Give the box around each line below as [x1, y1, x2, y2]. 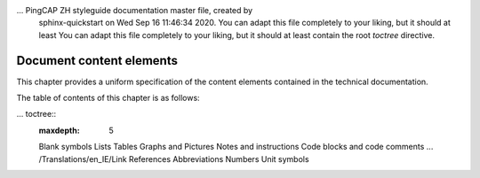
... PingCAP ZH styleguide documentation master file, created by [16, 5, 253, 15]
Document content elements [16, 53, 178, 68]
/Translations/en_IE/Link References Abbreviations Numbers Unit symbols [38, 153, 310, 164]
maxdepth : [38, 125, 80, 135]
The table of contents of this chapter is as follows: [16, 93, 200, 104]
